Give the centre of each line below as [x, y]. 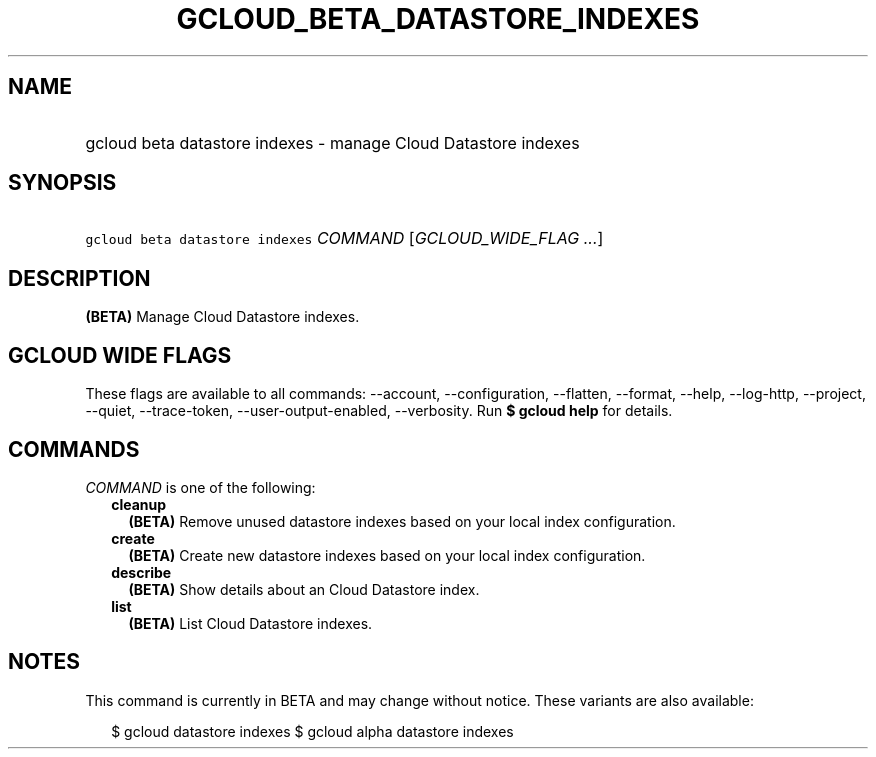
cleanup [139, 504]
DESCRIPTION [79, 278]
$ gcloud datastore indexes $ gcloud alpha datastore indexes [312, 731]
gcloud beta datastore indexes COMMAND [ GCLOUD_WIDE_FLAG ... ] [344, 238]
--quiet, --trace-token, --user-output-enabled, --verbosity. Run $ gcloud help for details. [379, 411]
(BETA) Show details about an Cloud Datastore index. [304, 589]
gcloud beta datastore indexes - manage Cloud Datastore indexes [332, 142]
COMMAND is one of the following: [200, 487]
